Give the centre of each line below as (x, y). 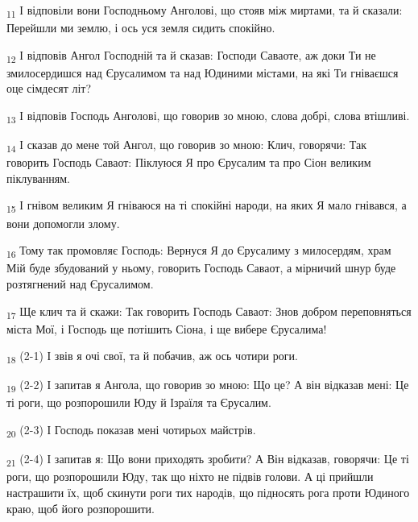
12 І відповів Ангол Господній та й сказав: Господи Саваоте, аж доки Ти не (191, 56)
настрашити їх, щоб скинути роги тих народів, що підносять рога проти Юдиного (208, 492)
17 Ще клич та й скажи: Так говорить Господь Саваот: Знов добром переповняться (209, 312)
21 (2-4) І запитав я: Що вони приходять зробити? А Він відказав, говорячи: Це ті (208, 460)
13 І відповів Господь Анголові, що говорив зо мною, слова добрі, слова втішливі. (208, 116)
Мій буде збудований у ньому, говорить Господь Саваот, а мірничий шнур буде (201, 268)
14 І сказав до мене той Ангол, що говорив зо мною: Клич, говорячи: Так (187, 145)
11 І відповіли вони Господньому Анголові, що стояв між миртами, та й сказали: (205, 11)
